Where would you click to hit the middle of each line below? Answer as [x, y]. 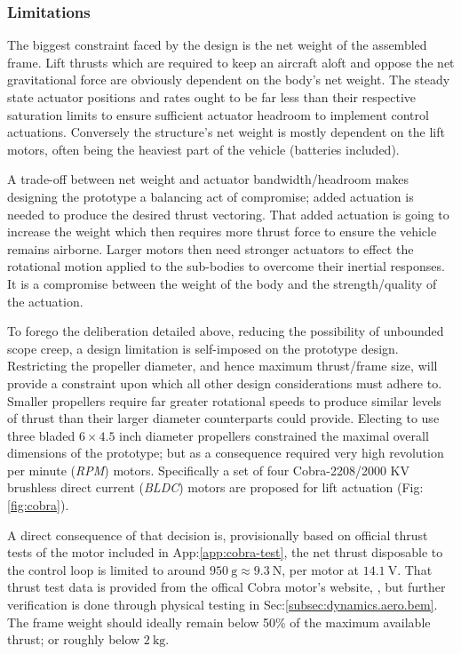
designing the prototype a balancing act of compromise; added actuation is [211, 196]
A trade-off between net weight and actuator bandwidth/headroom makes [208, 179]
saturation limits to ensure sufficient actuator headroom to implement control [218, 114]
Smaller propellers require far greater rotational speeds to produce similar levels [224, 400]
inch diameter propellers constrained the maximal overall [274, 435]
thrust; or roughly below [74, 639]
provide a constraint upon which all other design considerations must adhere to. [225, 383]
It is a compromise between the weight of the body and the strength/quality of [222, 283]
